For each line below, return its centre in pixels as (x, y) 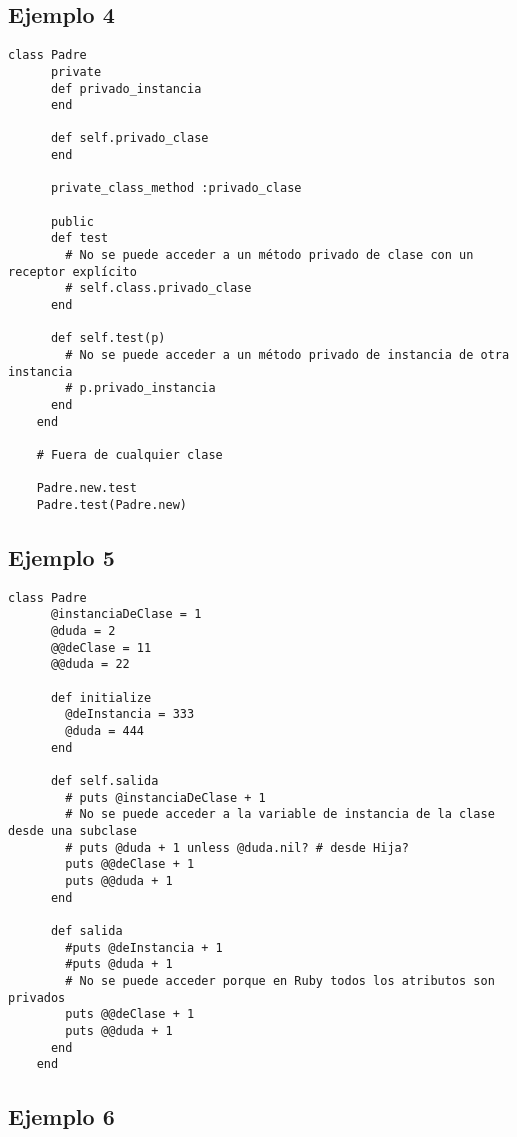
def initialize (101, 697)
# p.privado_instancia (140, 388)
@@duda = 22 (90, 664)
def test (79, 238)
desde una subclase (72, 830)
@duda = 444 (105, 731)
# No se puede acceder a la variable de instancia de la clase (280, 814)
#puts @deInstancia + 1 (144, 947)
